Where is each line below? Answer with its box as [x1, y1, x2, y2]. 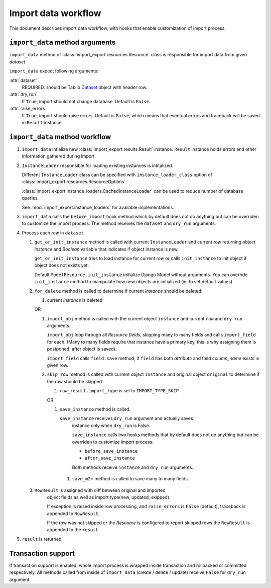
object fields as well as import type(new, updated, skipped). [47, 494, 171, 500]
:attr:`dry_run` [9, 91, 38, 98]
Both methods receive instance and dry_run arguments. [72, 464, 193, 470]
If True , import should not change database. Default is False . [22, 98, 151, 104]
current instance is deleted [47, 297, 103, 303]
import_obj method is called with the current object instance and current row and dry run [47, 315, 243, 321]
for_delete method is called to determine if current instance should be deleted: [34, 288, 203, 294]
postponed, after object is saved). [47, 346, 117, 352]
